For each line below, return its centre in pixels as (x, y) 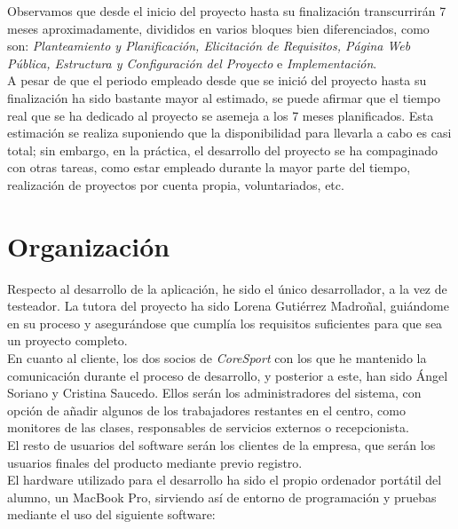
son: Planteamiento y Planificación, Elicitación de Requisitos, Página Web (209, 46)
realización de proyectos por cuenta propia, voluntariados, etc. (176, 184)
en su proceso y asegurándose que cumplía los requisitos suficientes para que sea (225, 323)
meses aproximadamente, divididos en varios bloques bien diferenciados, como (218, 28)
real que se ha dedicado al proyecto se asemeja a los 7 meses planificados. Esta (221, 115)
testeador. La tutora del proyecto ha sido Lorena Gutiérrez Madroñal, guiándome (228, 306)
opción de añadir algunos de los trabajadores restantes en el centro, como (206, 410)
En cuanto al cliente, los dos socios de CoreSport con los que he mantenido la (217, 358)
